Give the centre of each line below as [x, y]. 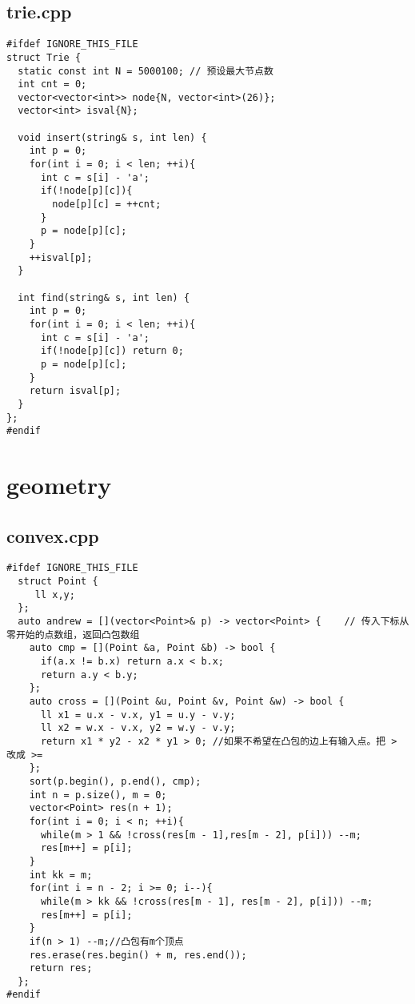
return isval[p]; [75, 391]
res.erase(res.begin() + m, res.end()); [138, 955]
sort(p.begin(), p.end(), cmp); [115, 781]
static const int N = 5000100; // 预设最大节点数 [146, 71]
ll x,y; [55, 594]
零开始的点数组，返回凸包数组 [73, 635]
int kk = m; [61, 875]
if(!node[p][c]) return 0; [112, 351]
